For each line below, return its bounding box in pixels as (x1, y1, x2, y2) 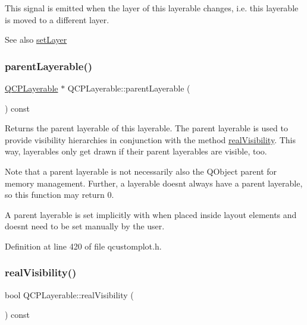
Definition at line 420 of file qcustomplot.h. (5, 239, 162, 252)
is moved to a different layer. (5, 13, 109, 26)
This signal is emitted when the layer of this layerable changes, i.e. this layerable (5, 2, 299, 14)
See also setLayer (5, 33, 67, 46)
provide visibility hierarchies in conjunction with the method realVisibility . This (5, 133, 296, 146)
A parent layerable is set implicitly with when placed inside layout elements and (5, 208, 297, 220)
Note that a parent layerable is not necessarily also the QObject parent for (5, 165, 277, 177)
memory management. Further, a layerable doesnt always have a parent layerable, (5, 176, 303, 189)
